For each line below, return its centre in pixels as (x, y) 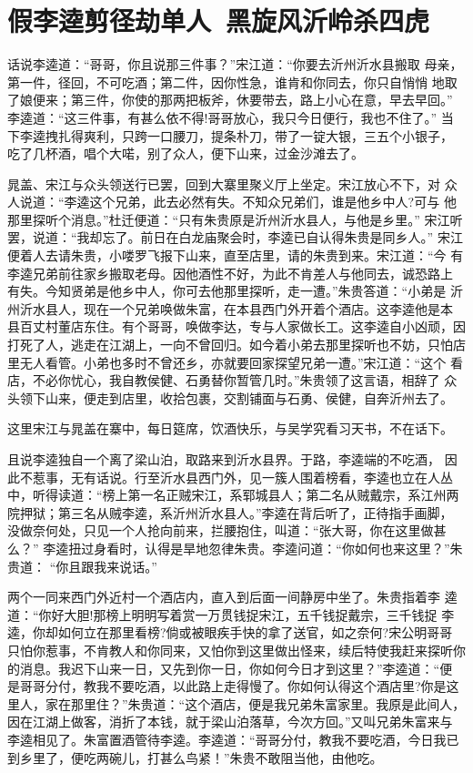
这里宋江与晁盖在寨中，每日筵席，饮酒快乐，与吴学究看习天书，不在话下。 (230, 428)
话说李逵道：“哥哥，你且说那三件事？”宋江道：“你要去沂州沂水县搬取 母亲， (235, 64)
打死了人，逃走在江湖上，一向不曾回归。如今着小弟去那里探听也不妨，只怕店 (236, 345)
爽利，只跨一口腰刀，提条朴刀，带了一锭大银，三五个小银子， (268, 135)
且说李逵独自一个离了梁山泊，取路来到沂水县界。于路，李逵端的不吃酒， (224, 459)
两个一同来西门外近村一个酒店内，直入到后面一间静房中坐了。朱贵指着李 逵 (232, 597)
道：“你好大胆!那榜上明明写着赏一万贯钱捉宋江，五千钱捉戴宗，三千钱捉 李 (231, 614)
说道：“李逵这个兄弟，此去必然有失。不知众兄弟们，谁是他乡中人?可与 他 (238, 202)
